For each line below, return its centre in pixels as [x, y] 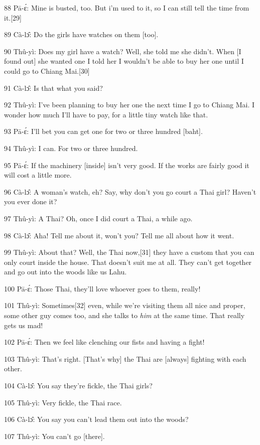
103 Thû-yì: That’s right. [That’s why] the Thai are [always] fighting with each [125, 358]
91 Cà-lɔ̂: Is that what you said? [53, 88]
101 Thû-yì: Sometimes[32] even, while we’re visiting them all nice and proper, [125, 305]
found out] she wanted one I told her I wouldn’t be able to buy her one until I [124, 61]
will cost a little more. [38, 175]
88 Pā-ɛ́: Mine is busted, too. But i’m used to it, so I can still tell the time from [127, 8]
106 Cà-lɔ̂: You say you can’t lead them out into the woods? [96, 419]
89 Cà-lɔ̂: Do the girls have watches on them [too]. [81, 34]
